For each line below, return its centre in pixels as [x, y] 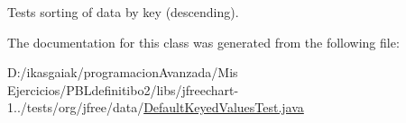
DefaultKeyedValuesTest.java [224, 107]
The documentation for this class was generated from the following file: [203, 42]
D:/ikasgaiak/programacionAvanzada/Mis [123, 72]
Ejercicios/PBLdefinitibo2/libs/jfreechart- [123, 89]
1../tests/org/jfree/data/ [76, 107]
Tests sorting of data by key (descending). [123, 12]
